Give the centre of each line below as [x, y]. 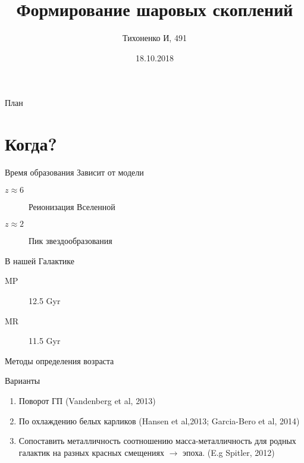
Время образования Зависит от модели [74, 172]
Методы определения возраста [59, 360]
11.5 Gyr [45, 341]
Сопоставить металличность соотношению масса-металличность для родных [157, 441]
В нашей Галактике [40, 260]
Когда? [31, 144]
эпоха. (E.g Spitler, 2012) [229, 452]
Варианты [23, 381]
